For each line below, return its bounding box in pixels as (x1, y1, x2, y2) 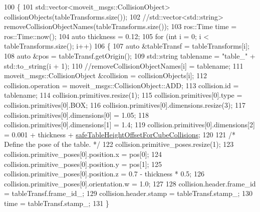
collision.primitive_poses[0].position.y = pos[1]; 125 (4, 158, 162, 169)
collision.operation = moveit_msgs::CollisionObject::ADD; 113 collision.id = (4, 80, 239, 90)
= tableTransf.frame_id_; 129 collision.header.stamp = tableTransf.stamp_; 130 (4, 188, 253, 198)
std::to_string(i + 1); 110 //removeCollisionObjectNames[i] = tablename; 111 (4, 60, 243, 71)
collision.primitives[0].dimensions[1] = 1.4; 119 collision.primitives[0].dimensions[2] (4, 119, 255, 130)
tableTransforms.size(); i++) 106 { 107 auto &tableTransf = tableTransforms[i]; (4, 41, 249, 51)
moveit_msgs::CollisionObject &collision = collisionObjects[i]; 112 (4, 70, 207, 81)
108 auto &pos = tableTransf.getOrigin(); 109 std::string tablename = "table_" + (4, 50, 255, 61)
